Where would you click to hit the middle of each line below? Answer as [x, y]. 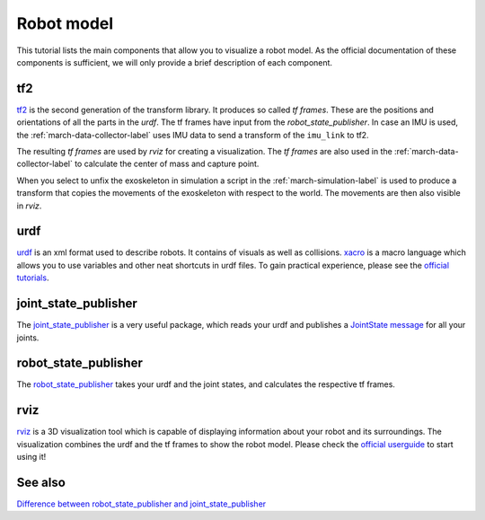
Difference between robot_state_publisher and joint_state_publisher [141, 504]
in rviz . [29, 206]
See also [41, 482]
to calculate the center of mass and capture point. [167, 164]
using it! [31, 457]
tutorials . [33, 278]
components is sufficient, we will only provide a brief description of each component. [174, 62]
